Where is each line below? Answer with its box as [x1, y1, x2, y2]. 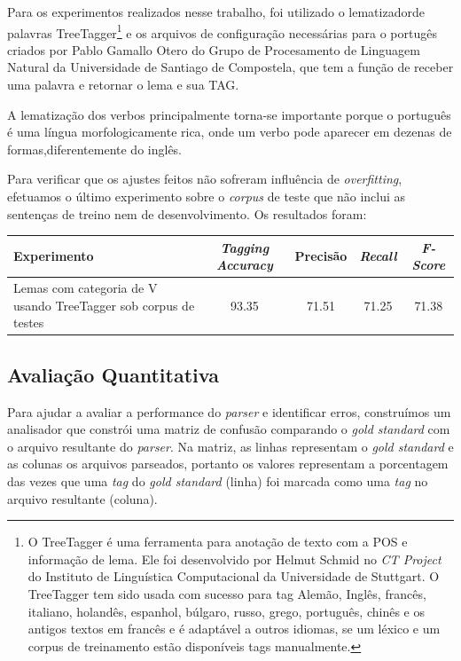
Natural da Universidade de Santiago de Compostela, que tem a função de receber [7, 58, 454, 76]
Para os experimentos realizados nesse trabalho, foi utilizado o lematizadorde [7, 3, 425, 20]
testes [13, 313, 44, 332]
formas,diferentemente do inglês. [7, 139, 183, 158]
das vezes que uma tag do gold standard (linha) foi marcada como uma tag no [7, 471, 428, 490]
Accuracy [215, 256, 273, 274]
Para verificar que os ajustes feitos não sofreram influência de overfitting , [7, 169, 402, 188]
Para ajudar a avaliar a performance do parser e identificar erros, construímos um [7, 402, 451, 421]
